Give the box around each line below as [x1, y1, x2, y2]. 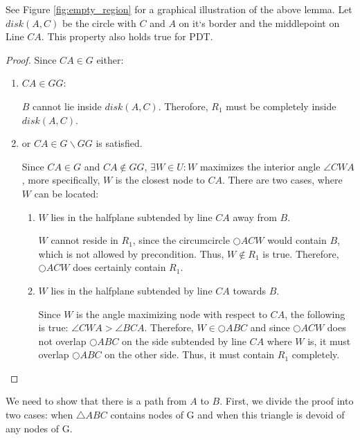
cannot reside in [51, 233, 118, 247]
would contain [267, 233, 327, 247]
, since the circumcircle [132, 233, 230, 247]
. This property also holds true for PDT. [41, 29, 213, 44]
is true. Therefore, [262, 246, 339, 261]
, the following [285, 306, 345, 321]
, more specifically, [21, 173, 100, 187]
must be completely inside [226, 98, 336, 113]
